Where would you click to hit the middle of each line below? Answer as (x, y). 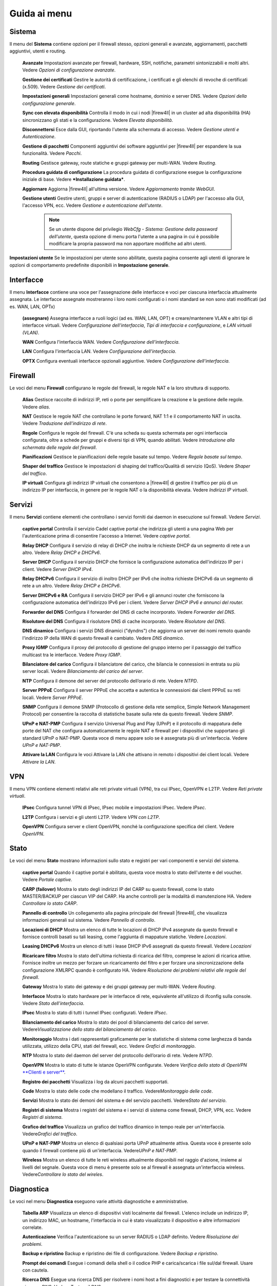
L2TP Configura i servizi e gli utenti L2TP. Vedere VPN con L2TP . (91, 817)
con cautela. (35, 1270)
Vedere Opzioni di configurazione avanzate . (69, 70)
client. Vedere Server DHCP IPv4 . (58, 569)
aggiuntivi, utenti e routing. (38, 51)
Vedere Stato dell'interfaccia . (53, 1004)
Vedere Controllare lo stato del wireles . (63, 1174)
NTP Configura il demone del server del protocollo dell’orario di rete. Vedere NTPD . (110, 681)
